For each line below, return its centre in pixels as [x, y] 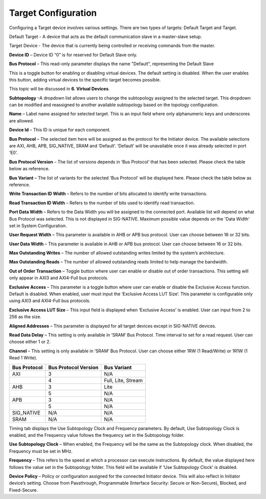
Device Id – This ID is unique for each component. [60, 130]
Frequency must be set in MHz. [41, 451]
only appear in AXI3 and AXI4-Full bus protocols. [59, 278]
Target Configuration [53, 13]
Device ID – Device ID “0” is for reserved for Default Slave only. [73, 55]
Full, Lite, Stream [123, 380]
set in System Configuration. [38, 226]
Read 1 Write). [23, 358]
